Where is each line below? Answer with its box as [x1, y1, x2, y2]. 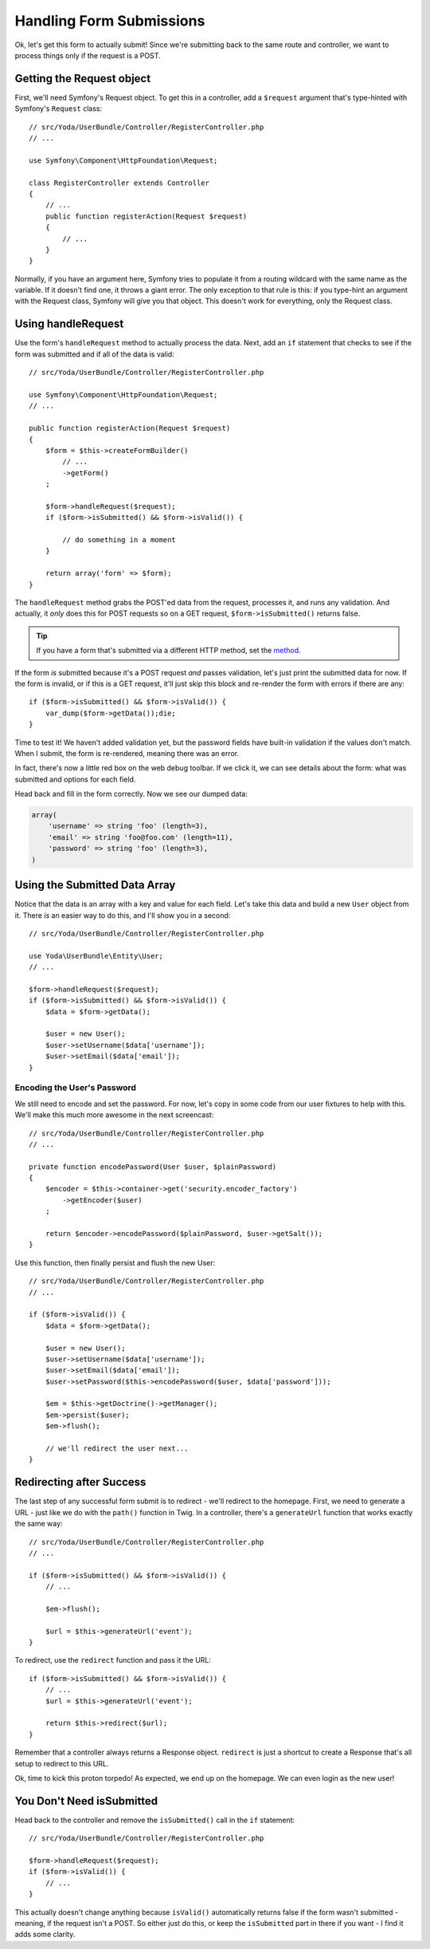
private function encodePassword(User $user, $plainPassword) [29, 1162, 277, 1171]
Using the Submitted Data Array [14, 878, 176, 892]
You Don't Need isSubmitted [14, 1794, 158, 1808]
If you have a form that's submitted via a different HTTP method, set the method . [36, 646, 302, 656]
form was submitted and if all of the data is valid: [14, 349, 174, 359]
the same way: [14, 1519, 63, 1529]
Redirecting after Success [14, 1475, 147, 1489]
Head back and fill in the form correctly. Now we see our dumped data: [14, 789, 248, 799]
